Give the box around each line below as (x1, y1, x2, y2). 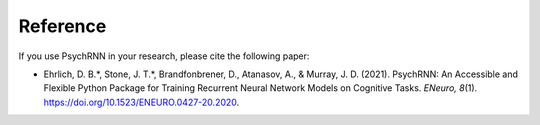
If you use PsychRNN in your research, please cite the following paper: (18, 50, 310, 62)
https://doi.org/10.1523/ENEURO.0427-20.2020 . (43, 96, 240, 108)
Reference (18, 15, 107, 37)
